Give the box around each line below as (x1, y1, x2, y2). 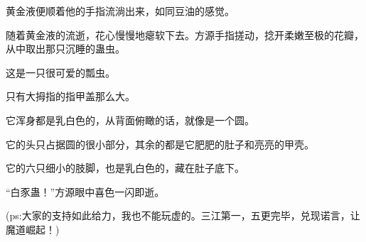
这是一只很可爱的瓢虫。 (6, 65, 115, 79)
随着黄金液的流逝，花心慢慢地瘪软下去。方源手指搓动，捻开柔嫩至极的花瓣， (6, 27, 364, 42)
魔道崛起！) (6, 221, 60, 236)
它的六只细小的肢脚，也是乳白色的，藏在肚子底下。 (6, 160, 244, 175)
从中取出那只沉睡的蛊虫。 (6, 41, 125, 56)
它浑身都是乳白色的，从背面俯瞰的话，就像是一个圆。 (6, 112, 254, 127)
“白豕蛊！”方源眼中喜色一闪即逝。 (6, 184, 165, 199)
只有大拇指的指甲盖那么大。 (6, 89, 135, 104)
